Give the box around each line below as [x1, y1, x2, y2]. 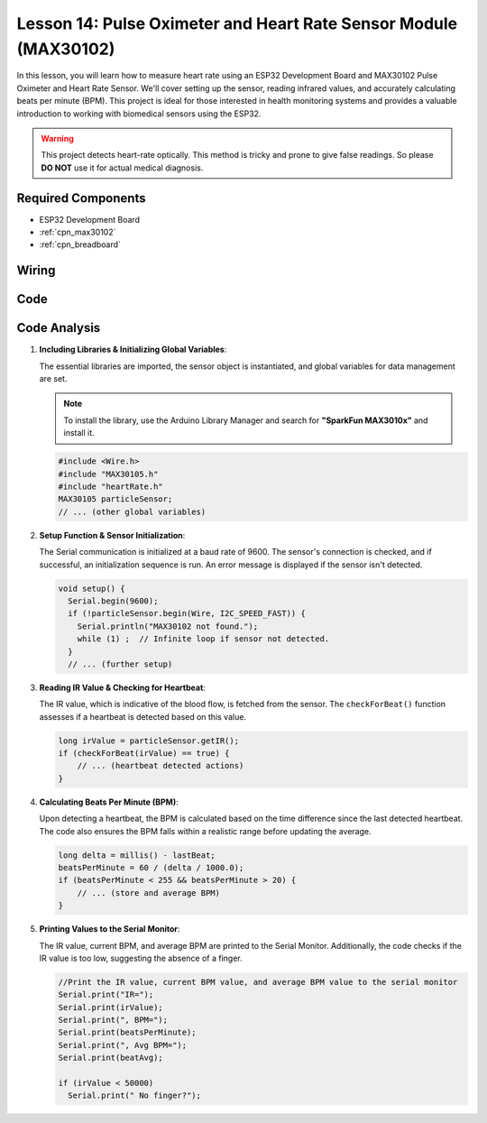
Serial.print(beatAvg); [58, 1053, 164, 1063]
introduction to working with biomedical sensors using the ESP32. [16, 108, 262, 119]
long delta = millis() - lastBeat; [58, 850, 216, 861]
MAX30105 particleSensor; [58, 494, 173, 504]
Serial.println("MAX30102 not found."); [77, 621, 259, 631]
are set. [39, 373, 68, 384]
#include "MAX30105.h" [58, 469, 159, 479]
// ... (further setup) [68, 658, 173, 669]
